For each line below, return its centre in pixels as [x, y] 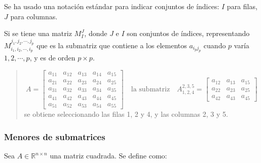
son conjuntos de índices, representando [188, 33]
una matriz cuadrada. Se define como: [108, 156]
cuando [215, 45]
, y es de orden [52, 58]
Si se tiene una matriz [38, 33]
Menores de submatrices [55, 136]
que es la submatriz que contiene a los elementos [112, 45]
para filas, [242, 6]
